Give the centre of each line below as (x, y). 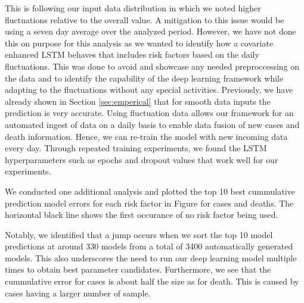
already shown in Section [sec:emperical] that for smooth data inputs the (138, 101)
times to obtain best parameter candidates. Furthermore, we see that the (138, 269)
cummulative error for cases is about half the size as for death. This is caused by (152, 281)
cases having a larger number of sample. (78, 293)
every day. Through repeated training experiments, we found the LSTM (136, 148)
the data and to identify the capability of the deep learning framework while (144, 78)
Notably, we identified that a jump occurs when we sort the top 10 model (139, 234)
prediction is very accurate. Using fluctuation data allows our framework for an (149, 113)
